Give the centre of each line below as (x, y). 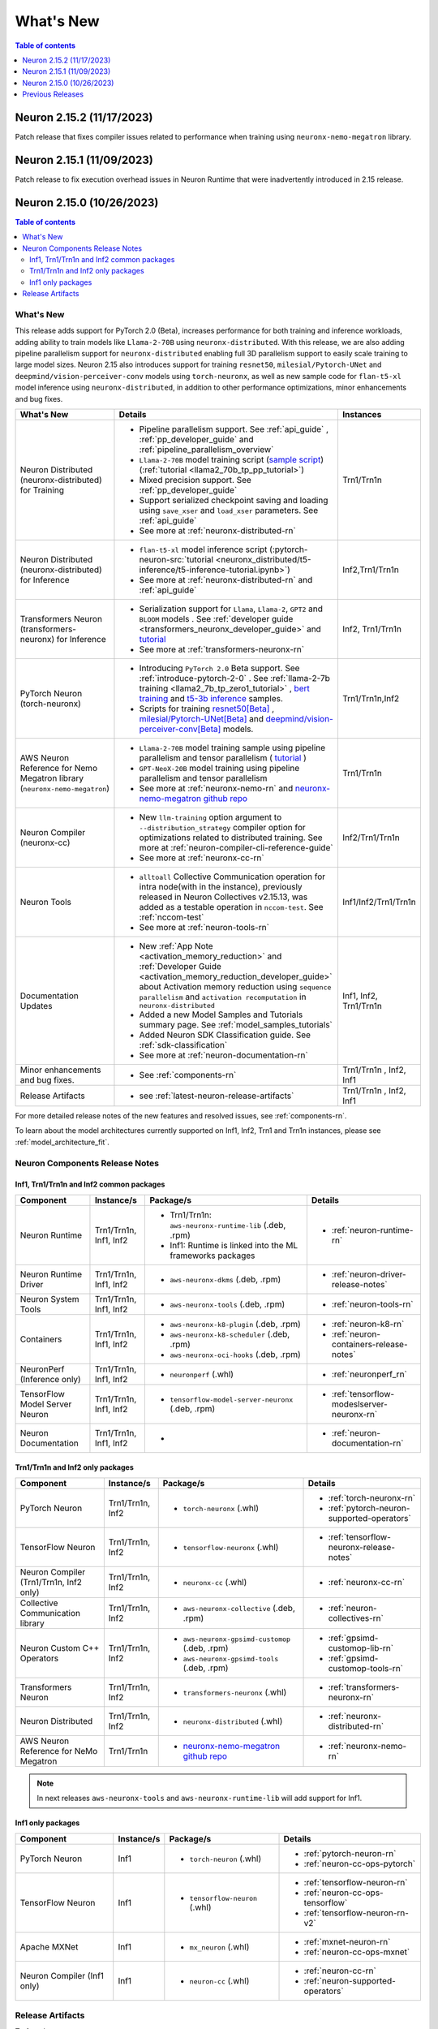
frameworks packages (213, 1256)
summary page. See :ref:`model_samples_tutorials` (236, 1025)
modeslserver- (360, 1404)
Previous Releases (53, 94)
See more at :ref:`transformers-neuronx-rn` (221, 649)
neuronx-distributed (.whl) (233, 1721)
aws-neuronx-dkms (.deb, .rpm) (225, 1279)
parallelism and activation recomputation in (223, 997)
